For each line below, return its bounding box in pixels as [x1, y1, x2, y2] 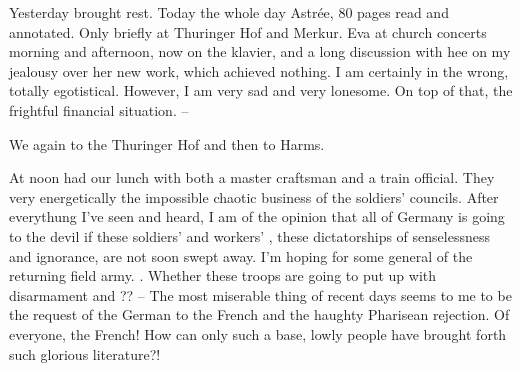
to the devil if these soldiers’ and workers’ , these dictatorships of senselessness [9, 225, 490, 246]
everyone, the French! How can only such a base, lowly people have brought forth [9, 323, 507, 344]
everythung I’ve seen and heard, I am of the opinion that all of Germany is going [9, 206, 505, 227]
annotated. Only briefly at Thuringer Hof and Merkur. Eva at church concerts [9, 21, 487, 42]
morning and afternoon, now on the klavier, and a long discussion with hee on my [9, 41, 511, 62]
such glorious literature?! [9, 343, 161, 364]
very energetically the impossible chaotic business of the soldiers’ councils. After [9, 186, 499, 207]
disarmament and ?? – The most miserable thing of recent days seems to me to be [9, 284, 512, 305]
